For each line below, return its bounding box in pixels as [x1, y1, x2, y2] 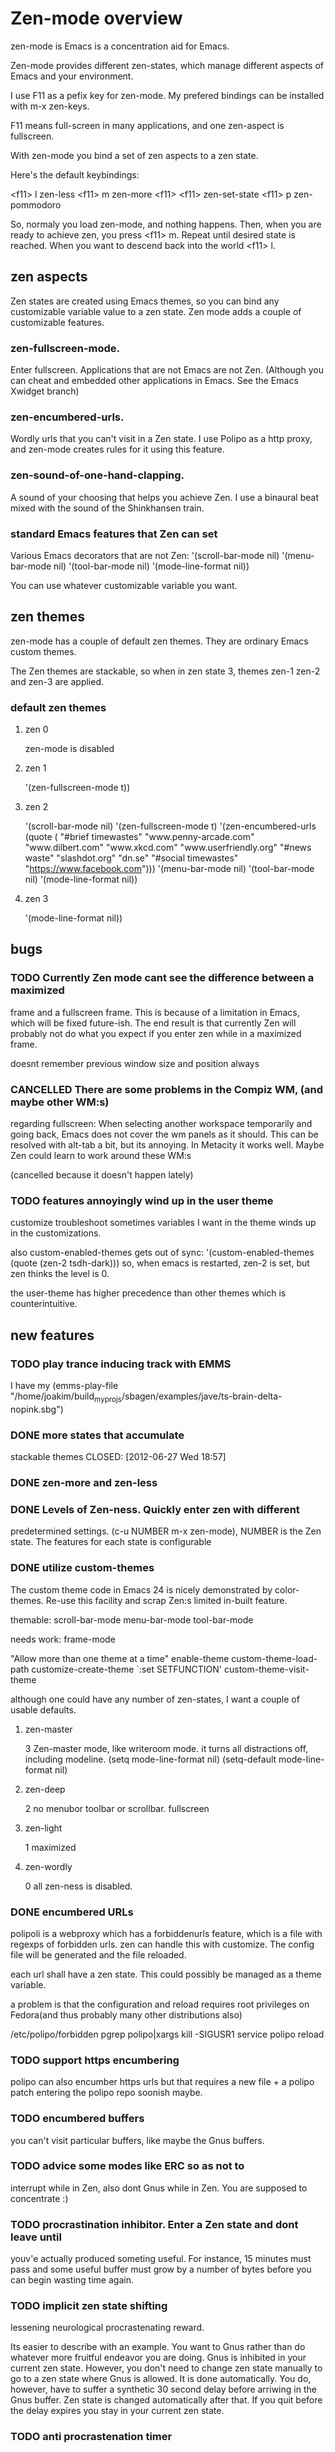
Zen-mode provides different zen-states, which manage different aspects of [10, 59, 324, 71]
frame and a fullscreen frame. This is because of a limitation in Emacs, [10, 1006, 300, 1018]
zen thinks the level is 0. [10, 1268, 110, 1280]
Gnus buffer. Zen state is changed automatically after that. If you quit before [10, 2394, 323, 2406]
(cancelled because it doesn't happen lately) [10, 1169, 194, 1181]
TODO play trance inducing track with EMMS [10, 1357, 232, 1371]
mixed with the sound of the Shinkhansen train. [10, 502, 205, 514]
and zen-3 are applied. [10, 675, 105, 687]
